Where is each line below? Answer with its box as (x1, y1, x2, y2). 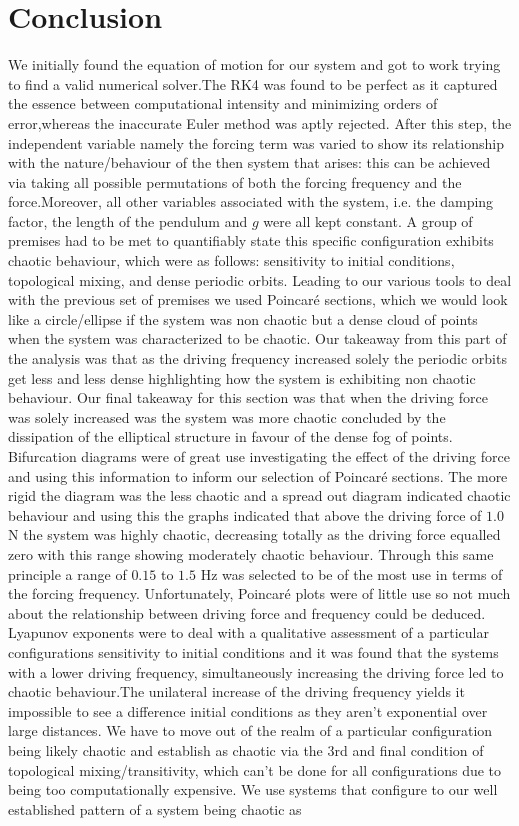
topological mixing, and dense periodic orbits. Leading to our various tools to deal (8, 269, 512, 290)
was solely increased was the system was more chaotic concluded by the (8, 406, 446, 427)
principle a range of (8, 563, 127, 584)
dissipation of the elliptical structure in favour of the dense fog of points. (8, 426, 453, 447)
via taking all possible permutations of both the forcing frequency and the (8, 171, 462, 192)
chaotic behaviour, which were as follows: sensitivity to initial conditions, (8, 250, 455, 271)
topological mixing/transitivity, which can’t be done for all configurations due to (8, 759, 502, 780)
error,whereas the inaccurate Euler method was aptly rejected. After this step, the (8, 112, 512, 133)
